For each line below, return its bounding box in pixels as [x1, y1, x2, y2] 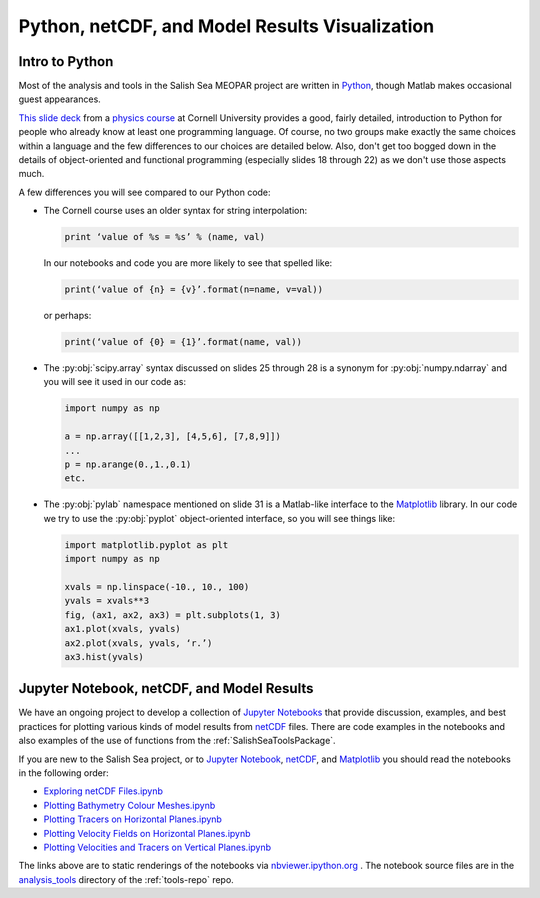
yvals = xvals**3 [64, 595, 150, 607]
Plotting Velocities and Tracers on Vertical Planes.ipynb [43, 841, 272, 853]
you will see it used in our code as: [43, 376, 187, 388]
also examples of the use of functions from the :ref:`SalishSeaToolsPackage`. [18, 735, 336, 747]
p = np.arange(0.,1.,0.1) [64, 459, 192, 470]
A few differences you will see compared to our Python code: [18, 186, 271, 198]
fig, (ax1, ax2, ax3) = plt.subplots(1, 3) [64, 609, 282, 620]
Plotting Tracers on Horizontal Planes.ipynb [43, 813, 222, 825]
